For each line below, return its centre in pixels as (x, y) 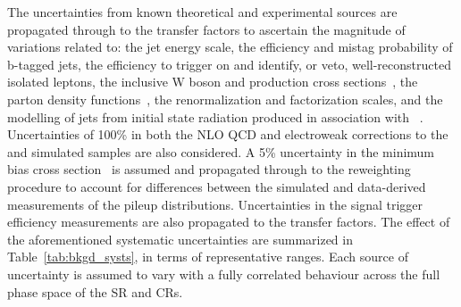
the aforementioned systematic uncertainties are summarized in (180, 239)
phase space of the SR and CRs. (95, 291)
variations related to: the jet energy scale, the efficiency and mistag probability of (230, 47)
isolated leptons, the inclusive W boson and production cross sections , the (213, 82)
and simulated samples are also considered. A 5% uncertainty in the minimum (221, 151)
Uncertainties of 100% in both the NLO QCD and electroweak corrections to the (228, 134)
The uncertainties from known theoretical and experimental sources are (202, 12)
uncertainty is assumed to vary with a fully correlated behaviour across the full (224, 274)
